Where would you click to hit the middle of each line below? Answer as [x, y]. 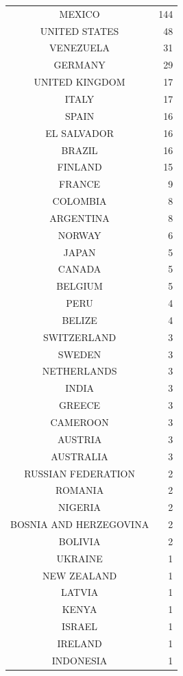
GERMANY [80, 65]
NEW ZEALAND [80, 575]
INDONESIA [80, 660]
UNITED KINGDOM [80, 82]
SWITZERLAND [80, 337]
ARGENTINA [80, 217]
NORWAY [80, 235]
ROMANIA [80, 490]
